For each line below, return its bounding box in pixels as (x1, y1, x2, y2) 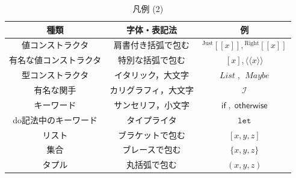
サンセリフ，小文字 (114, 98, 190, 111)
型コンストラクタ (22, 69, 89, 81)
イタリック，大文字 (114, 69, 190, 81)
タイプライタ (126, 113, 177, 126)
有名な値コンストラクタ (9, 54, 102, 66)
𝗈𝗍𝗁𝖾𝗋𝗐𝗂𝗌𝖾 (234, 101, 268, 110)
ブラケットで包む (118, 128, 186, 141)
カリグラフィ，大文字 (109, 83, 194, 96)
